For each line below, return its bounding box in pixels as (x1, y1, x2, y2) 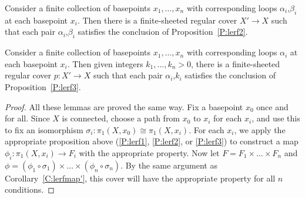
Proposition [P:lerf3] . (5, 80, 81, 93)
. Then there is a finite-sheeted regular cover (77, 14, 237, 26)
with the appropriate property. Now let (79, 146, 220, 159)
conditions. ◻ (5, 183, 55, 196)
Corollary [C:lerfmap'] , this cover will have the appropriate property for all (5, 171, 276, 184)
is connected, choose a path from (62, 112, 180, 124)
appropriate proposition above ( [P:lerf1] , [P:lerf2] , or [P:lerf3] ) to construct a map (5, 135, 299, 147)
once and (256, 100, 289, 113)
